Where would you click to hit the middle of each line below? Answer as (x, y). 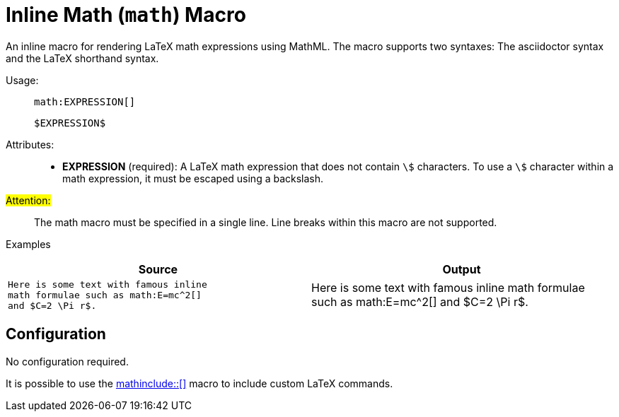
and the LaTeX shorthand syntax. (82, 58)
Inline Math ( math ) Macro (126, 15)
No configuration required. (67, 361)
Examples (28, 244)
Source (158, 269)
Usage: (22, 80)
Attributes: (30, 144)
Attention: (28, 200)
